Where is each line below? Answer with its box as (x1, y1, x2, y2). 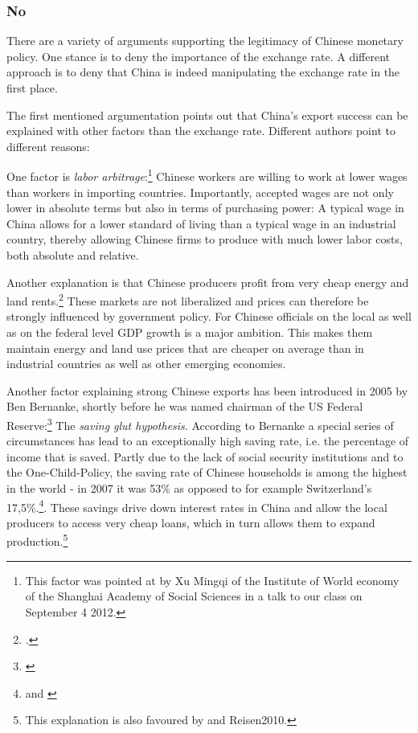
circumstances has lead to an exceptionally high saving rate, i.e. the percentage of (6, 432, 409, 449)
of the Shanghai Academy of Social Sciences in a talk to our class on (25, 588, 363, 604)
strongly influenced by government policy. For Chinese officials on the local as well (6, 308, 412, 325)
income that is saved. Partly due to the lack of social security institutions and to (6, 448, 404, 465)
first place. (6, 80, 58, 96)
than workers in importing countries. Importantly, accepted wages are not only (6, 183, 394, 200)
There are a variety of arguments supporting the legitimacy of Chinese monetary (6, 32, 404, 49)
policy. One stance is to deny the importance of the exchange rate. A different (6, 47, 391, 64)
